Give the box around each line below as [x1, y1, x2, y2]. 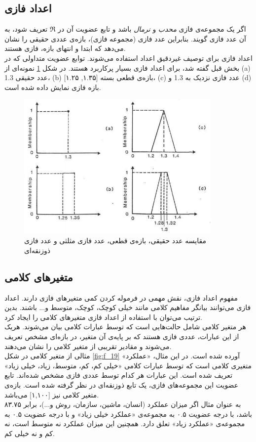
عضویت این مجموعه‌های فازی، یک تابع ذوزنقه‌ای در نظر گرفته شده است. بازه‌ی [4, 380, 239, 390]
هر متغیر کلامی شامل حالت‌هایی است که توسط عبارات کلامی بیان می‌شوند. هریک [4, 321, 246, 332]
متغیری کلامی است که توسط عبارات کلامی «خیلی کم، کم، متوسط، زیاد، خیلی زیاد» [4, 360, 252, 370]
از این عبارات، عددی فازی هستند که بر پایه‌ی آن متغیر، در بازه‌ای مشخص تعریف [4, 331, 239, 342]
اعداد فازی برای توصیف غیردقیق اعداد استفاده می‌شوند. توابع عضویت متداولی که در [4, 52, 253, 63]
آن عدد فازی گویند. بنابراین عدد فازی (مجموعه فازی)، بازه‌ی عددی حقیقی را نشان [4, 33, 246, 44]
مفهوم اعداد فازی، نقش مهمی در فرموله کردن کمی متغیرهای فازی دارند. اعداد [4, 292, 238, 303]
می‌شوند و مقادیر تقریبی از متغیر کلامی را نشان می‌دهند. [4, 341, 172, 351]
